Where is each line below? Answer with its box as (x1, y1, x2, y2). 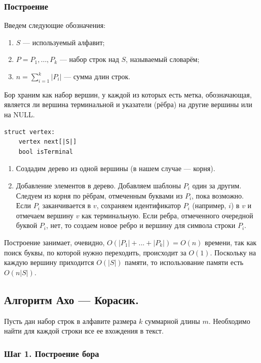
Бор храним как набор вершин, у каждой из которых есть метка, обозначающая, (4, 89, 252, 100)
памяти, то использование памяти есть (125, 257, 244, 268)
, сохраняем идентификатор (96, 200, 181, 211)
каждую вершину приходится (4, 257, 94, 268)
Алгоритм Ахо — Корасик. (4, 291, 139, 307)
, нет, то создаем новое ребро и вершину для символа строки (46, 220, 236, 230)
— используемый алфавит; (23, 37, 105, 47)
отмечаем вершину (16, 210, 73, 220)
